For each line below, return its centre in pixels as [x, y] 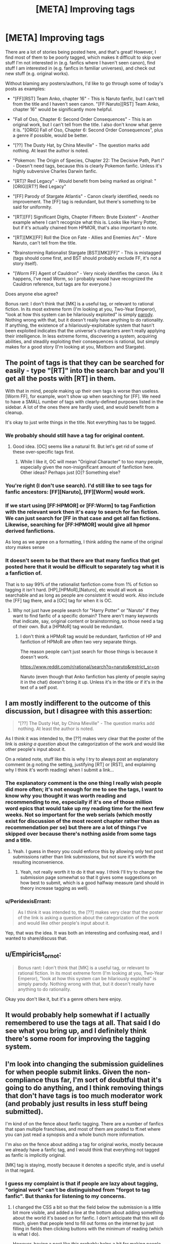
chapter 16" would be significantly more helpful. [63, 109]
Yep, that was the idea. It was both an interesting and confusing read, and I [84, 932]
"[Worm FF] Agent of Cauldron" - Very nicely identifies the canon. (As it [88, 273]
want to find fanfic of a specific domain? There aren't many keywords [85, 615]
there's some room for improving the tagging [78, 1039]
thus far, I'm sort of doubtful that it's [103, 1080]
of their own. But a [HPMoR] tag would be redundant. [68, 626]
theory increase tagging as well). [54, 888]
